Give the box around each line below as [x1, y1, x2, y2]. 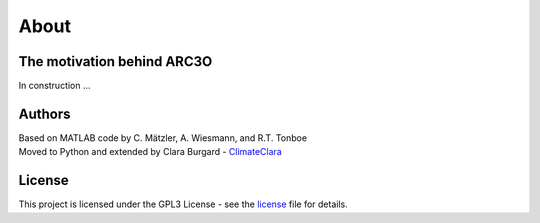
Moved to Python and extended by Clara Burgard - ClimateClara [18, 146, 282, 158]
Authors [18, 105, 71, 122]
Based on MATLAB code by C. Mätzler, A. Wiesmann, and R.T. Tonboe [18, 131, 308, 144]
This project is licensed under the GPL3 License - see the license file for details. [18, 198, 349, 210]
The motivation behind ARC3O [18, 53, 213, 70]
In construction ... [18, 80, 91, 92]
